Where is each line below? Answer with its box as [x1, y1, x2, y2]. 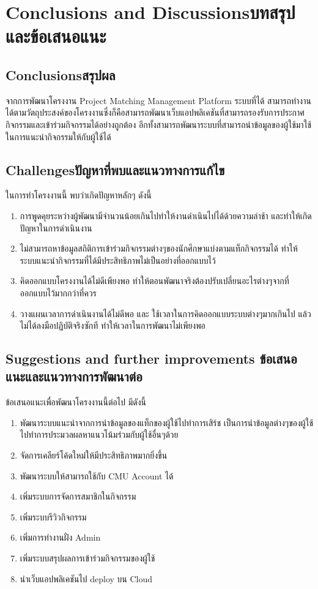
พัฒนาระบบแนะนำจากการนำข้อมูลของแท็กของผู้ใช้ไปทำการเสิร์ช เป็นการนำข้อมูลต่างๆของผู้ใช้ [20, 416, 314, 429]
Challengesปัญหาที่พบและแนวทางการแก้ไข [6, 160, 225, 179]
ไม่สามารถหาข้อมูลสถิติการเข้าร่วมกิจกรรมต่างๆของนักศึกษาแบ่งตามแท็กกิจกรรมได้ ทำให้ [20, 242, 298, 255]
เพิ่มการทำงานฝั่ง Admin [20, 531, 101, 544]
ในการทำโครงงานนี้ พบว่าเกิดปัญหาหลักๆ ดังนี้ [6, 189, 152, 201]
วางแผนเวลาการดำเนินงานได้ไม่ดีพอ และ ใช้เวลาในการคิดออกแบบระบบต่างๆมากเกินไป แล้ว [20, 307, 311, 320]
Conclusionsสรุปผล [6, 65, 116, 84]
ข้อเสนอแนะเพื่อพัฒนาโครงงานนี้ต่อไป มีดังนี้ [6, 396, 146, 408]
